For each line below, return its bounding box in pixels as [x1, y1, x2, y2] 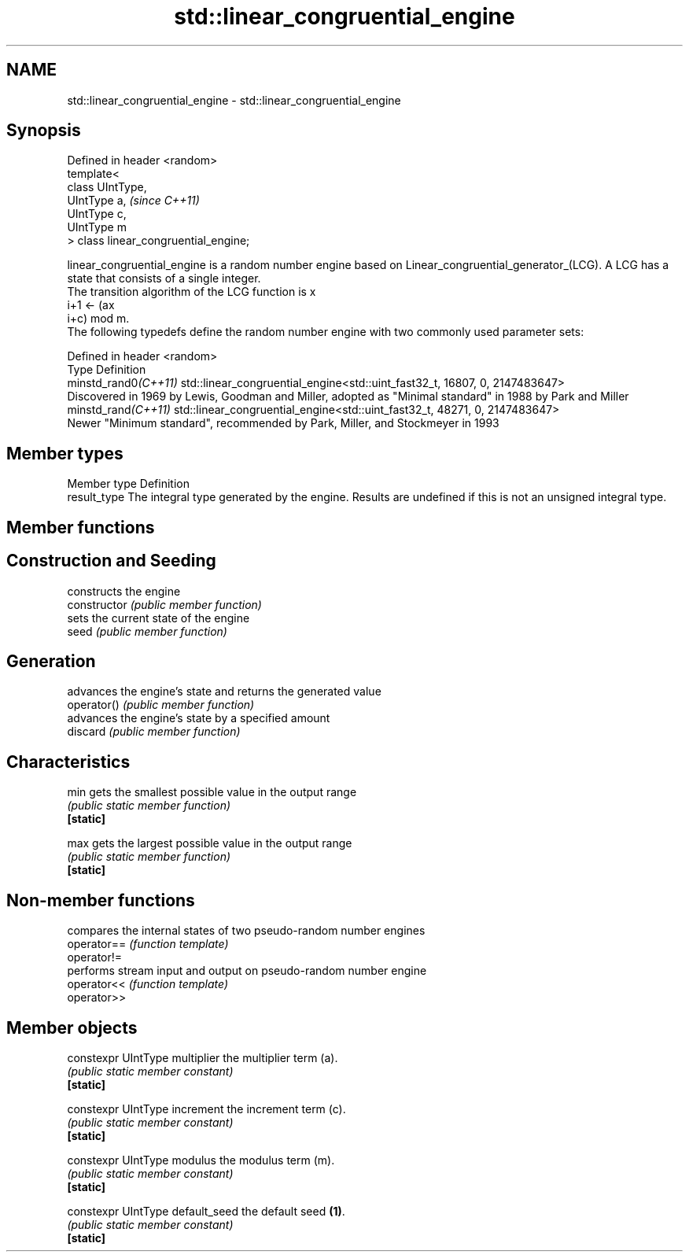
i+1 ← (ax [67, 298, 115, 312]
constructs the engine [67, 584, 181, 598]
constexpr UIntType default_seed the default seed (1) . [67, 1204, 345, 1218]
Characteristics [6, 751, 131, 772]
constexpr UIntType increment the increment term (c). [67, 1101, 346, 1116]
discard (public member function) [67, 725, 241, 739]
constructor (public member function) [67, 597, 262, 611]
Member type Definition [67, 477, 190, 491]
